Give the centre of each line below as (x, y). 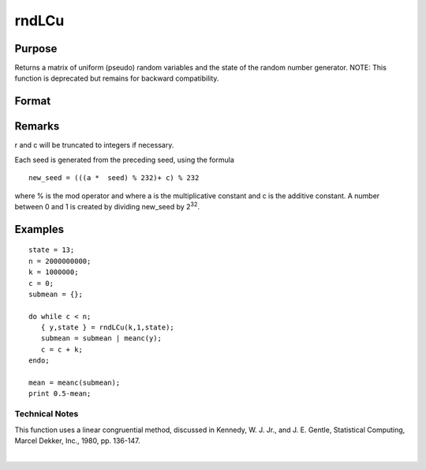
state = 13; (52, 250)
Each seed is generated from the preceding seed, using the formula (124, 160)
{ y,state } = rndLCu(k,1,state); (108, 327)
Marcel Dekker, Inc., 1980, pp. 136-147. (77, 440)
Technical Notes (47, 414)
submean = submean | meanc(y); (101, 338)
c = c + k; (62, 349)
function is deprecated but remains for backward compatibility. (117, 78)
